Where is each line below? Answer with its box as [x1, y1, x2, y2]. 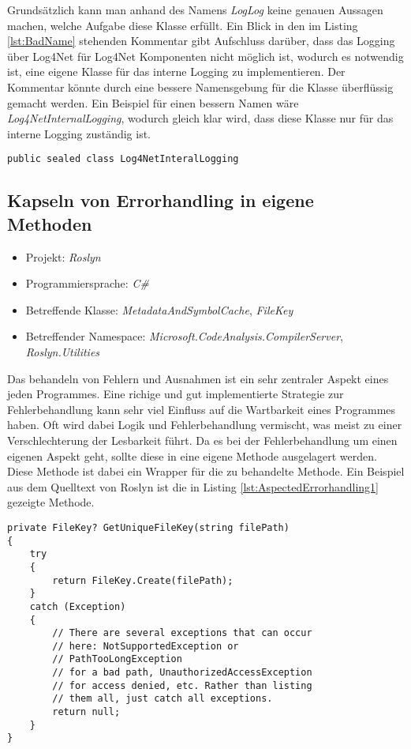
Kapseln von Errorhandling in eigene [7, 188, 314, 213]
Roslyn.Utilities [25, 343, 100, 359]
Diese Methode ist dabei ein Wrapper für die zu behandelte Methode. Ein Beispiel [7, 463, 405, 480]
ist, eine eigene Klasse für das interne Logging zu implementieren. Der [7, 63, 346, 80]
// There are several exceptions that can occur [52, 627, 312, 639]
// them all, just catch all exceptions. [52, 693, 273, 705]
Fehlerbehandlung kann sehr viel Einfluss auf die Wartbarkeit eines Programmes [7, 401, 396, 417]
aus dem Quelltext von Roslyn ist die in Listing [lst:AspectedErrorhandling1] [7, 478, 379, 495]
